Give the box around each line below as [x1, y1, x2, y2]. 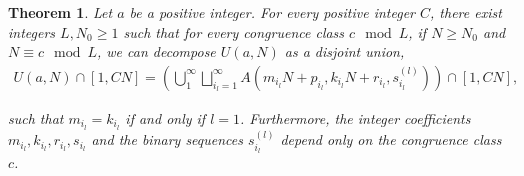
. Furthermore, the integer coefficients [240, 107, 471, 128]
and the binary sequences [91, 129, 244, 150]
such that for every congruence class [123, 21, 345, 42]
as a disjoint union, [284, 41, 405, 62]
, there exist [430, 2, 502, 22]
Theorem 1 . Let [8, 2, 113, 22]
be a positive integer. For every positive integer [129, 2, 415, 22]
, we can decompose [97, 41, 216, 62]
